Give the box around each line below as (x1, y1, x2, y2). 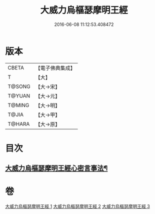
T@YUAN (7, 92, 30, 99)
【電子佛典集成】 (35, 64, 76, 71)
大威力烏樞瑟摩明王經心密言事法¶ (5, 164, 108, 172)
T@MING (7, 101, 29, 108)
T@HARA (7, 120, 30, 127)
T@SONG (7, 83, 31, 90)
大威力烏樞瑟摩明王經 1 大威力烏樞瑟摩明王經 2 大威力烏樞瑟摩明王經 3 (5, 203, 150, 209)
